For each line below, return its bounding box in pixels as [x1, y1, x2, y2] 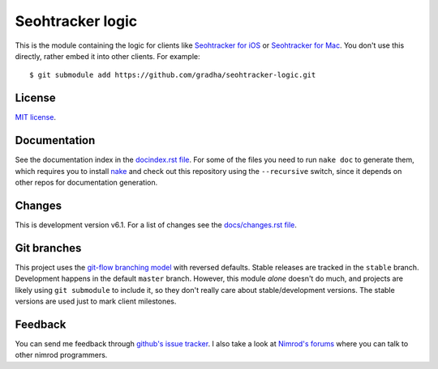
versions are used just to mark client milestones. [15, 296, 177, 306]
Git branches [15, 241, 82, 255]
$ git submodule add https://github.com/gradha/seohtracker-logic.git [29, 70, 316, 80]
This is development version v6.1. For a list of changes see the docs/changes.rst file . [15, 219, 298, 230]
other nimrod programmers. [15, 350, 108, 360]
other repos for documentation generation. [15, 177, 158, 187]
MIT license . [15, 112, 57, 122]
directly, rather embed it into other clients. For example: [15, 51, 200, 61]
